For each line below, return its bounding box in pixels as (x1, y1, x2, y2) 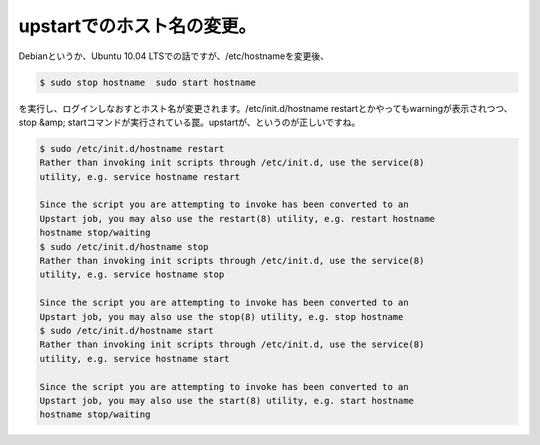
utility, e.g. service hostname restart (39, 171, 240, 182)
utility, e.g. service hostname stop (39, 269, 225, 280)
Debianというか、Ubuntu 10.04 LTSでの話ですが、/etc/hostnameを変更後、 (18, 50, 330, 62)
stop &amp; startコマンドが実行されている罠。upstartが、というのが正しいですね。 (18, 116, 361, 128)
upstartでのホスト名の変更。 (18, 15, 257, 37)
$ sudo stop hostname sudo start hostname (39, 76, 257, 88)
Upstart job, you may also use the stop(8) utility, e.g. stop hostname (39, 311, 404, 322)
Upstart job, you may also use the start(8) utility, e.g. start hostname (39, 395, 415, 406)
